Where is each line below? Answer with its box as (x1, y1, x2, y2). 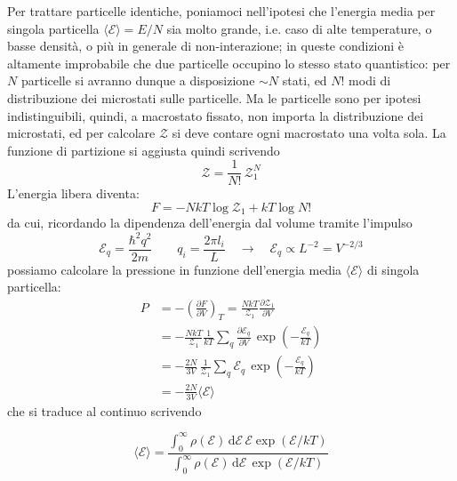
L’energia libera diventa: (7, 184, 140, 203)
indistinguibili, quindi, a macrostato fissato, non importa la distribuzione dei (7, 106, 424, 124)
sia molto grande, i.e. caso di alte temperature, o (166, 19, 432, 37)
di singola (366, 260, 420, 278)
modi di (349, 71, 391, 90)
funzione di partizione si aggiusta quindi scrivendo (7, 140, 280, 159)
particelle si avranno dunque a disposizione (20, 71, 255, 90)
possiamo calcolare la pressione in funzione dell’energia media (7, 260, 342, 278)
